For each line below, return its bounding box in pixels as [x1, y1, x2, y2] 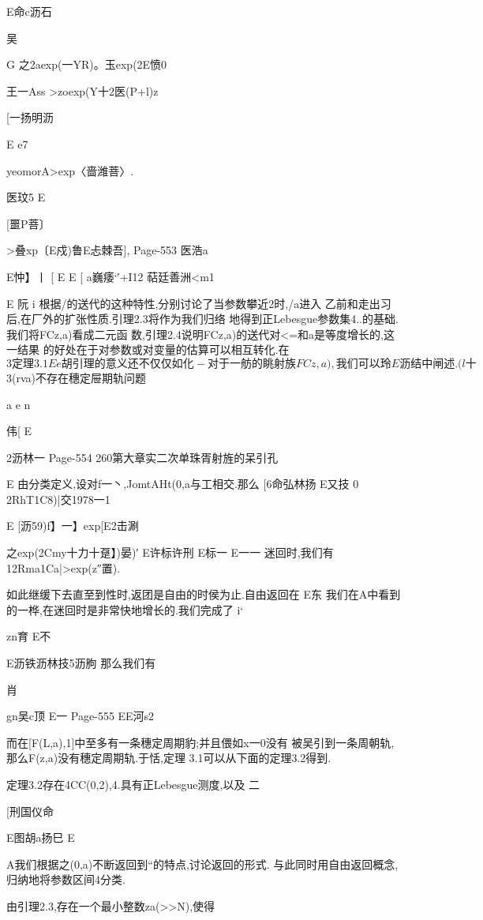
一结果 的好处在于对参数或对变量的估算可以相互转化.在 [6, 341, 290, 358]
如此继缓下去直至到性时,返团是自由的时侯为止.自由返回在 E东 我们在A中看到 [6, 586, 401, 603]
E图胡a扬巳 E [6, 829, 75, 846]
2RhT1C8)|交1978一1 [6, 490, 110, 507]
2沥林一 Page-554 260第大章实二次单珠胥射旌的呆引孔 [6, 449, 279, 465]
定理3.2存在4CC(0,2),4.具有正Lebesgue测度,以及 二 [6, 776, 260, 792]
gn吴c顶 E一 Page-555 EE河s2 [6, 708, 155, 724]
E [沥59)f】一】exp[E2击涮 [6, 517, 139, 534]
